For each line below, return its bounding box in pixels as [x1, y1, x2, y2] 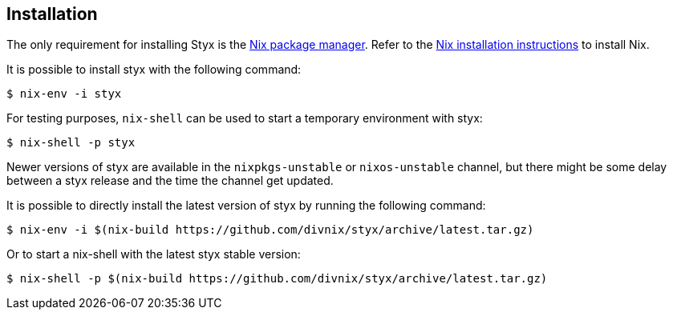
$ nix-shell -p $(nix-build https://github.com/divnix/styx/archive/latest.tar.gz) [6, 272, 548, 286]
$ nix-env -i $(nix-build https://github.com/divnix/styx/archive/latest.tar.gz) [6, 223, 534, 237]
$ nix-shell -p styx [6, 136, 136, 150]
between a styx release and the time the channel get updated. [6, 174, 334, 188]
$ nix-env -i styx [6, 87, 122, 101]
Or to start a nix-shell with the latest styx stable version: [6, 247, 301, 262]
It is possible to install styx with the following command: [6, 62, 302, 77]
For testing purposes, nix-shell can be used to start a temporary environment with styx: [6, 111, 483, 126]
